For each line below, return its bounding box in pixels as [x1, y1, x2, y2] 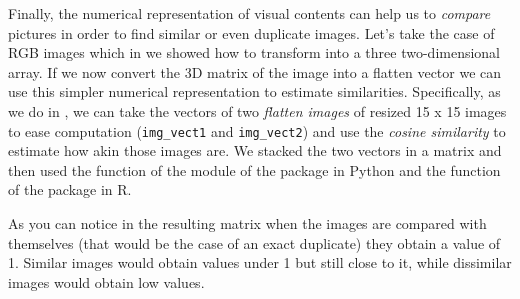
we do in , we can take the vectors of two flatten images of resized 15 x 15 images [8, 100, 507, 121]
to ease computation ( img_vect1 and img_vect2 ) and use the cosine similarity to [8, 120, 506, 141]
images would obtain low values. [8, 271, 205, 292]
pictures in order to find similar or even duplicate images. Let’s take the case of [8, 22, 495, 43]
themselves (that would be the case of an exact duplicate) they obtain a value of [8, 232, 501, 253]
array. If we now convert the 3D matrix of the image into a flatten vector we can [8, 61, 502, 82]
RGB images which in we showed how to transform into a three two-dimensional [8, 42, 501, 63]
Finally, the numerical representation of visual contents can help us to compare [8, 3, 491, 23]
